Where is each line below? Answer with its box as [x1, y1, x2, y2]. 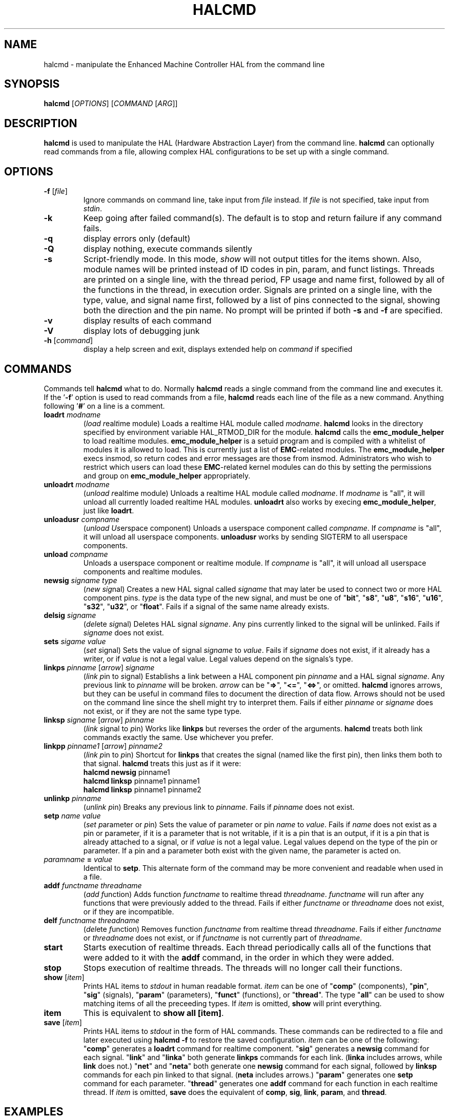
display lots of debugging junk [83, 326, 200, 336]
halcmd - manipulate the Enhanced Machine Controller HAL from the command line [44, 59, 325, 69]
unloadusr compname [44, 514, 119, 524]
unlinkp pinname [44, 793, 101, 803]
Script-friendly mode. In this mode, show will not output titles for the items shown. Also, [83, 254, 422, 265]
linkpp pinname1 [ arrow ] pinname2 [44, 741, 162, 750]
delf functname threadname [44, 915, 139, 925]
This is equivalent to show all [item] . [83, 1007, 224, 1018]
